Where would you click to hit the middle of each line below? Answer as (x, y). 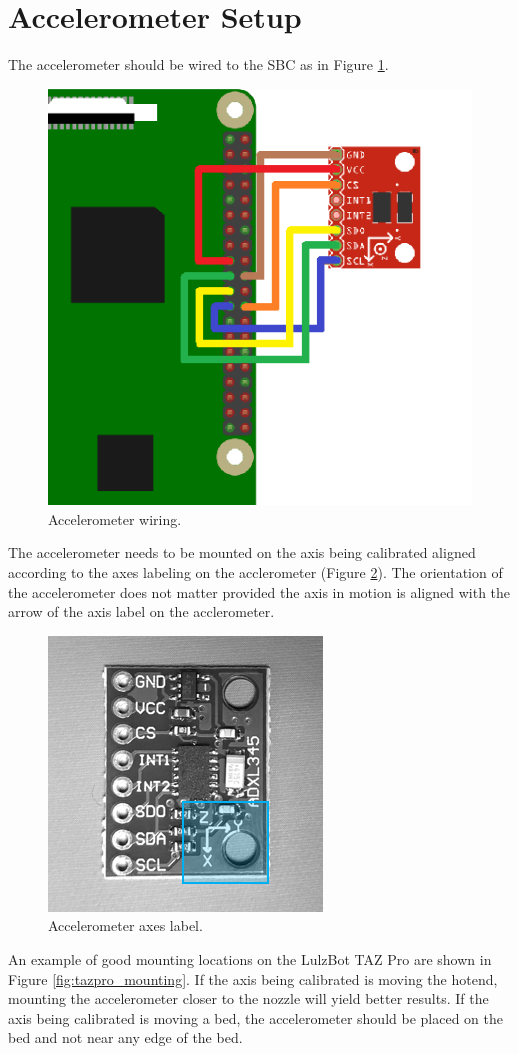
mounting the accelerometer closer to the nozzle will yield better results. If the (248, 998)
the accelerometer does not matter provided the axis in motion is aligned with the (259, 591)
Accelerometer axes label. (125, 925)
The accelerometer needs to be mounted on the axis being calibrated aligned (242, 552)
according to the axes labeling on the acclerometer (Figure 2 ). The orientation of (255, 571)
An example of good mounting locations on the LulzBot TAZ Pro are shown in (250, 958)
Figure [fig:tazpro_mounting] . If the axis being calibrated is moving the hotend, (253, 978)
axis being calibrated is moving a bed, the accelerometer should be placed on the (255, 1017)
